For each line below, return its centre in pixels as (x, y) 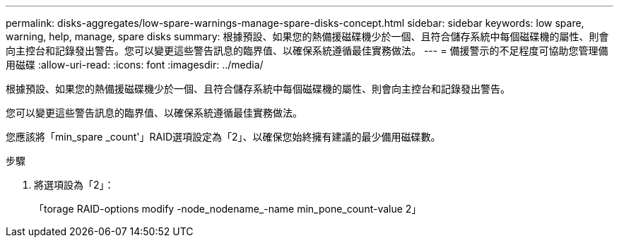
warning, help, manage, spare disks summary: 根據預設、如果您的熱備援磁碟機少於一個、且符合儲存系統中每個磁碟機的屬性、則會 (307, 36)
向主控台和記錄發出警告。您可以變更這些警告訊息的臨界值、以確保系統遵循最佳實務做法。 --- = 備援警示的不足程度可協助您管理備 (307, 51)
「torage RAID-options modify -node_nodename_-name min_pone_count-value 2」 (228, 209)
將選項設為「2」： (74, 185)
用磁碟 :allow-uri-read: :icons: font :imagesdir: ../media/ (135, 65)
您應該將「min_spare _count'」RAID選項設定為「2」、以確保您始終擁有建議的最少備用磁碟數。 (223, 137)
